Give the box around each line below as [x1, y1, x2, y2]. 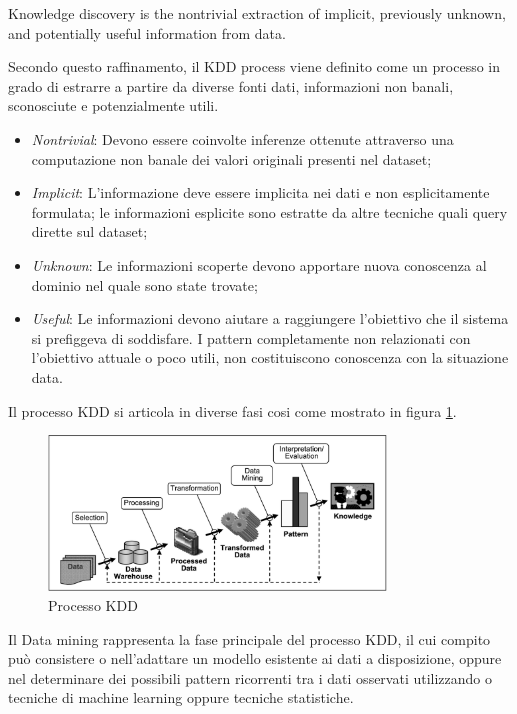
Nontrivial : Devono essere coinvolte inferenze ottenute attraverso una [31, 128, 454, 149]
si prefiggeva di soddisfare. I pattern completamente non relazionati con [31, 327, 471, 348]
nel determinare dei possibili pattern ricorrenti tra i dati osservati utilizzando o [8, 667, 493, 688]
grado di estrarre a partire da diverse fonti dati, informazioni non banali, [8, 75, 454, 96]
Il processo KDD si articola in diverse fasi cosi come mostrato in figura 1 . [8, 400, 457, 421]
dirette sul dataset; [31, 221, 148, 242]
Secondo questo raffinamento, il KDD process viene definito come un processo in [8, 56, 501, 77]
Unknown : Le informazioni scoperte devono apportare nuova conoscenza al [31, 254, 487, 275]
